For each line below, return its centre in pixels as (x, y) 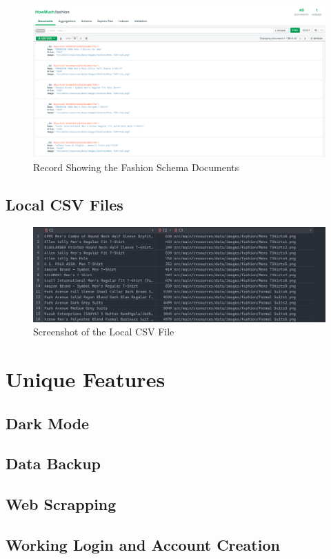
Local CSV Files (64, 204)
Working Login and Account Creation (143, 544)
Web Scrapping (61, 504)
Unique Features (86, 379)
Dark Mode (48, 423)
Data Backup (53, 463)
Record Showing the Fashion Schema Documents (136, 167)
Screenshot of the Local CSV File (104, 332)
